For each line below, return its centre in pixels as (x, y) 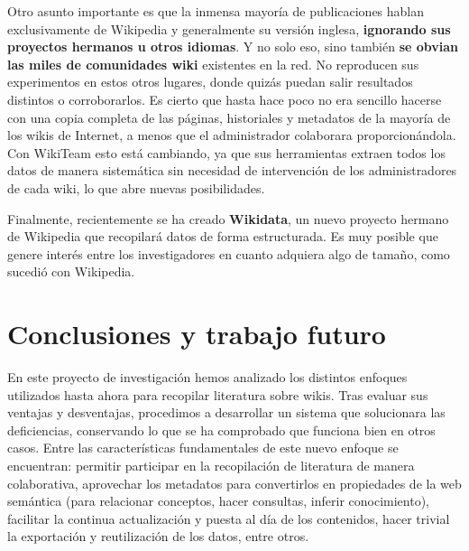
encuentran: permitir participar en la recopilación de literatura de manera (211, 465)
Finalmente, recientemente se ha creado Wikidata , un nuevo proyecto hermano (228, 218)
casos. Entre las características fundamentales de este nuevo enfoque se (203, 448)
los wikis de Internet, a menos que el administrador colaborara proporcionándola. (232, 135)
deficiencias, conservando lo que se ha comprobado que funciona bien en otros (221, 430)
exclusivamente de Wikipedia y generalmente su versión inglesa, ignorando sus (229, 28)
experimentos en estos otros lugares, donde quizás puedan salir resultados (210, 82)
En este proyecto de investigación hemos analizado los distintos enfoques (207, 377)
